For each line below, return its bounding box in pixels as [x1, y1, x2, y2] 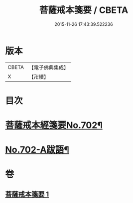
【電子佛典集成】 [28, 64, 69, 71]
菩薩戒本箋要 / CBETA [39, 4, 129, 16]
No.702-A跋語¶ [5, 144, 70, 155]
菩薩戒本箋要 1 [5, 190, 49, 199]
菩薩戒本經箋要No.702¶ [5, 120, 103, 131]
